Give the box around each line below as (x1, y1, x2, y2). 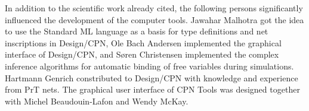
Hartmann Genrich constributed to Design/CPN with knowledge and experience (5, 71, 298, 84)
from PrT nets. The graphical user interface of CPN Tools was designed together (5, 83, 300, 96)
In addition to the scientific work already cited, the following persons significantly (5, 2, 303, 14)
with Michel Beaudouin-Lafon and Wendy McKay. (5, 94, 189, 107)
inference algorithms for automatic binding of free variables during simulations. (5, 59, 294, 72)
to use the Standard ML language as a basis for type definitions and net (5, 25, 268, 37)
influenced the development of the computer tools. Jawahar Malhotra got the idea (5, 13, 304, 26)
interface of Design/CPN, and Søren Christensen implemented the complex (5, 48, 279, 61)
